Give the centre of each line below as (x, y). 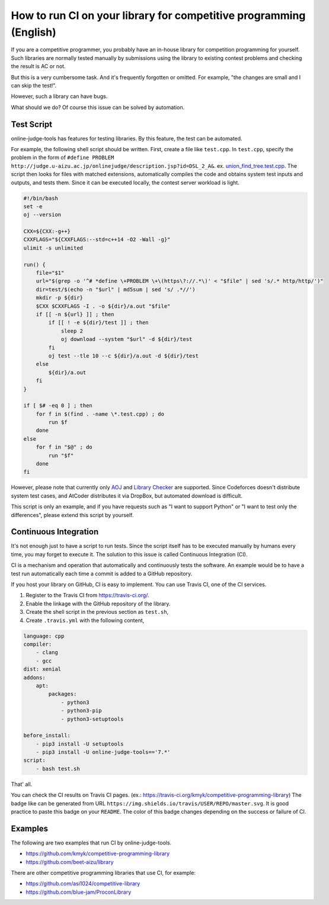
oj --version (42, 215)
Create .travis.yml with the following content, (85, 620)
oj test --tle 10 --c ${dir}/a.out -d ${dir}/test (123, 356)
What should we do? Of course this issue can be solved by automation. (98, 107)
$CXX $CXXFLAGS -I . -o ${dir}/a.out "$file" (103, 306)
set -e (33, 206)
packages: (63, 694)
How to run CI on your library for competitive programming (158, 15)
